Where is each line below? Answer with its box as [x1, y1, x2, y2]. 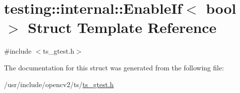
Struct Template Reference [28, 17, 217, 37]
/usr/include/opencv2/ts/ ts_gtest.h [4, 79, 114, 89]
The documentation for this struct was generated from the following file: [4, 62, 224, 72]
